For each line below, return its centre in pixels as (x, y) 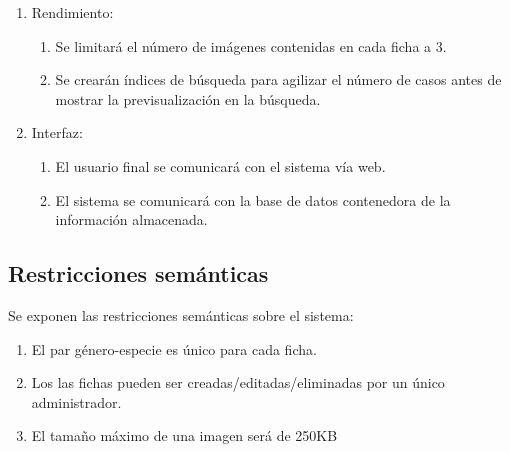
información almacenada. (131, 219)
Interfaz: (57, 132)
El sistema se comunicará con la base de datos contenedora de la (253, 199)
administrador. (76, 401)
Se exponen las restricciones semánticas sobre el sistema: (181, 314)
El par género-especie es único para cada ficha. (174, 348)
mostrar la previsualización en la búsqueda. (188, 98)
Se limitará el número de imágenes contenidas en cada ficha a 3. (251, 45)
